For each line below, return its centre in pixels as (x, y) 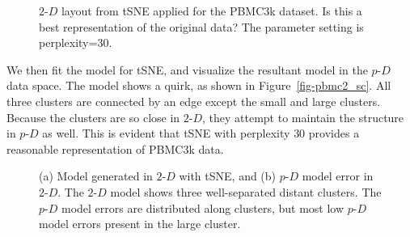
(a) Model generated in (96, 176)
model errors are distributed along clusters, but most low (203, 207)
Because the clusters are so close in (93, 117)
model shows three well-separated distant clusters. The (246, 191)
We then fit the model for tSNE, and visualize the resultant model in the (187, 69)
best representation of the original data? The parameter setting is (201, 26)
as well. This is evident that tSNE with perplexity (166, 133)
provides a (334, 133)
